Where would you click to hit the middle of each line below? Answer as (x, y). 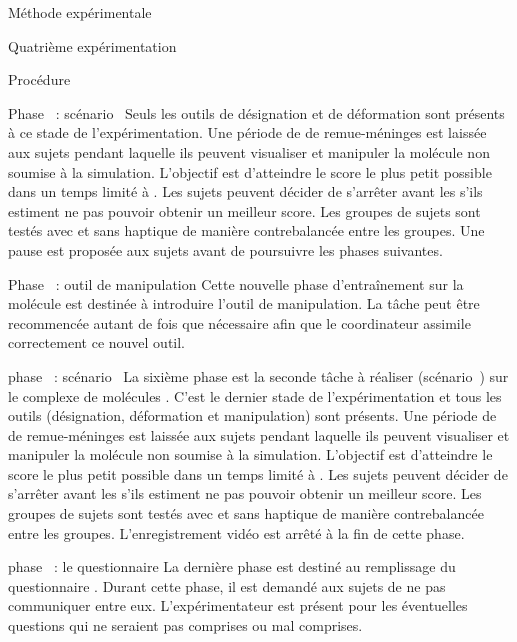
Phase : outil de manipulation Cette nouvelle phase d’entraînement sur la (236, 283)
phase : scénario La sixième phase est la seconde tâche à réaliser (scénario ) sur (258, 375)
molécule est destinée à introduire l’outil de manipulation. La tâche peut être (244, 303)
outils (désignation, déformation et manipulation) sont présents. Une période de (252, 415)
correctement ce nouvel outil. (97, 342)
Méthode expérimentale (80, 12)
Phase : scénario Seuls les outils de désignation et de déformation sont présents (256, 112)
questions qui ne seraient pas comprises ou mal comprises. (185, 625)
